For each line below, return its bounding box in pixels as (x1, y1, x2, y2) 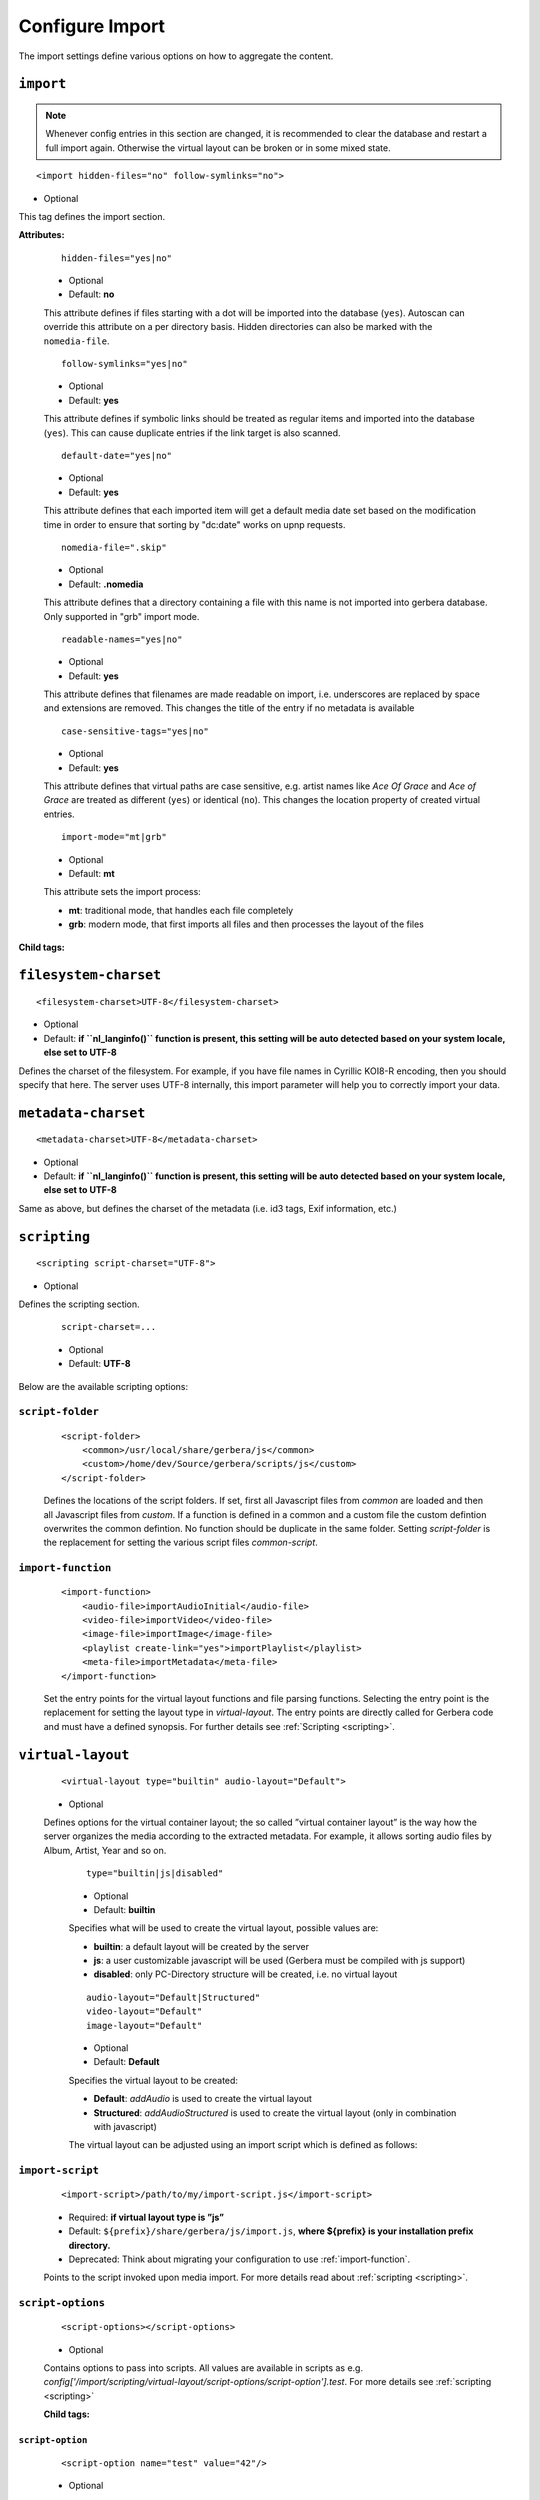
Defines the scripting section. (18, 1298, 140, 1310)
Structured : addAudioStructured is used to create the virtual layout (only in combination (93, 2106, 457, 2119)
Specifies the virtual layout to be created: (68, 2074, 239, 2086)
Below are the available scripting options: (18, 1380, 189, 1392)
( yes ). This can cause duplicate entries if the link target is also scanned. (43, 426, 341, 439)
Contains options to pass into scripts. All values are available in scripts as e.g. (43, 2362, 364, 2374)
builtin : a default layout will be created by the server (93, 1940, 310, 1952)
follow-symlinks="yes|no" (61, 358, 189, 370)
